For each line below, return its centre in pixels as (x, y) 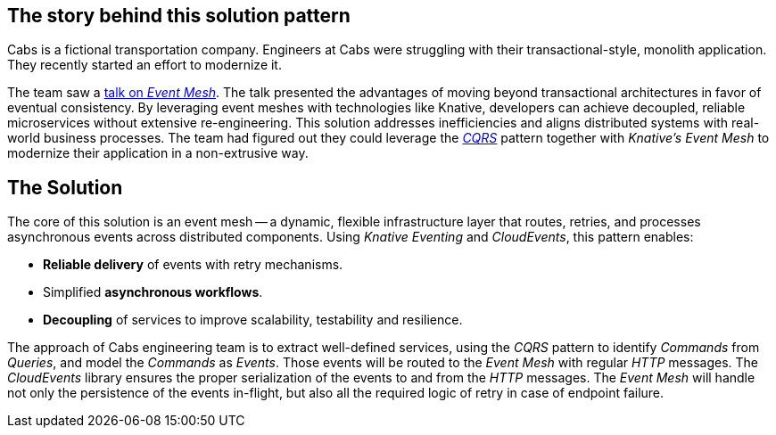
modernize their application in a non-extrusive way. (158, 153)
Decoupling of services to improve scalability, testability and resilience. (253, 320)
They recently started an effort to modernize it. (144, 65)
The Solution (65, 187)
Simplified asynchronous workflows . (153, 292)
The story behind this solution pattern (179, 16)
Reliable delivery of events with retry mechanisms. (193, 265)
